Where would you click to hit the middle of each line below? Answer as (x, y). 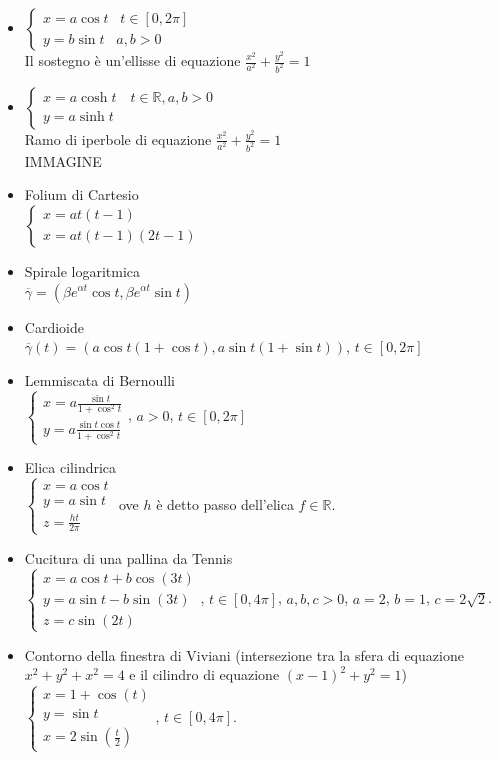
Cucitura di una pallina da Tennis (128, 557)
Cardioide (54, 326)
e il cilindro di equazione (204, 674)
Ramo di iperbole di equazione (118, 138)
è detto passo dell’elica (225, 503)
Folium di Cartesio (81, 194)
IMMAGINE (63, 160)
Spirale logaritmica (82, 270)
